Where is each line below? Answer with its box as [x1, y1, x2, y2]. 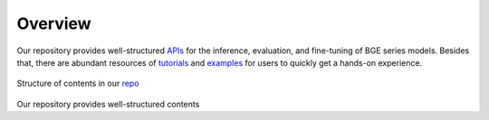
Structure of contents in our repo [16, 78, 139, 89]
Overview [16, 14, 91, 33]
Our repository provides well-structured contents [16, 98, 200, 109]
